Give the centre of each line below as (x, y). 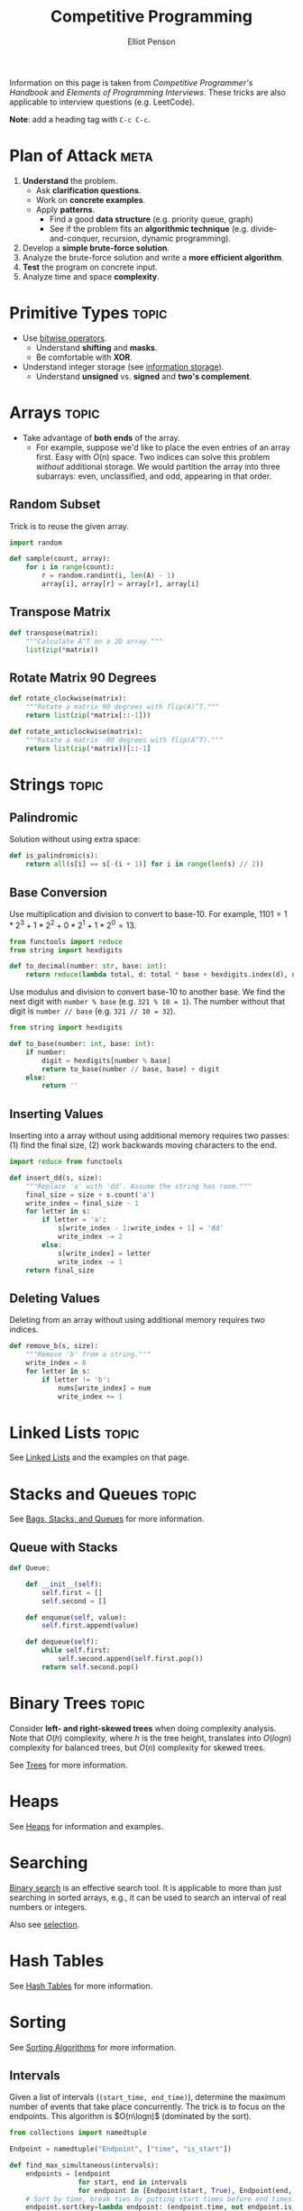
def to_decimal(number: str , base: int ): (88, 967)
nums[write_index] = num (104, 1388)
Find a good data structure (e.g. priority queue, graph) (151, 219)
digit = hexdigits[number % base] (106, 1060)
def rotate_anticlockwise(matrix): (76, 731)
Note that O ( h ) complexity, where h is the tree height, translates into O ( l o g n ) (151, 1738)
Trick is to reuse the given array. (69, 526)
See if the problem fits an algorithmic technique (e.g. (149, 228)
